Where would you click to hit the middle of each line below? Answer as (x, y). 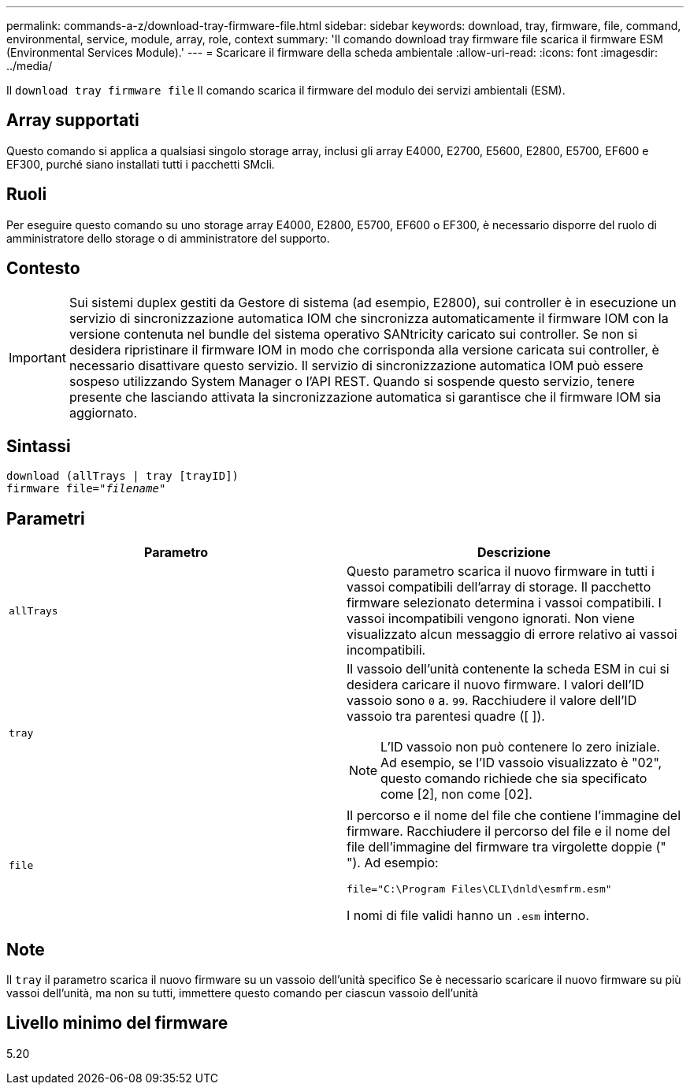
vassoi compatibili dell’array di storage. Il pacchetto (499, 587)
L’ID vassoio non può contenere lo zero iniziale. (521, 747)
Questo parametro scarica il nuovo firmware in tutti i (501, 571)
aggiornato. (103, 412)
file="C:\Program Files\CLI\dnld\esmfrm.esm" (479, 889)
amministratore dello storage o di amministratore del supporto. (168, 238)
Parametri (46, 518)
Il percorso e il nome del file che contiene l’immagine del (514, 816)
